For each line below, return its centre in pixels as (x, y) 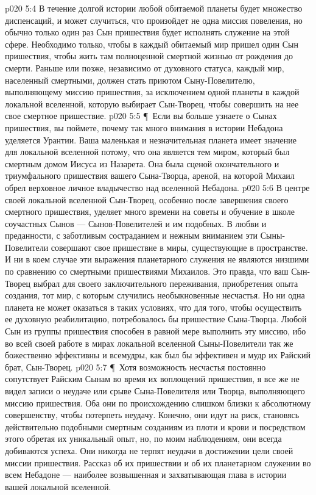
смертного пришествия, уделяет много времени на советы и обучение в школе (150, 211)
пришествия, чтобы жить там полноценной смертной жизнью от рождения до (149, 56)
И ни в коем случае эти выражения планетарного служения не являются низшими (157, 259)
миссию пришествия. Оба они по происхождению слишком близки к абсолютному (158, 403)
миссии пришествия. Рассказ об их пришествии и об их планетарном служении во (158, 462)
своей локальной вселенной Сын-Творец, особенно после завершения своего (147, 199)
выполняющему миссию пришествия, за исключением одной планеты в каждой (152, 92)
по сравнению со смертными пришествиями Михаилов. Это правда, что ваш (147, 271)
